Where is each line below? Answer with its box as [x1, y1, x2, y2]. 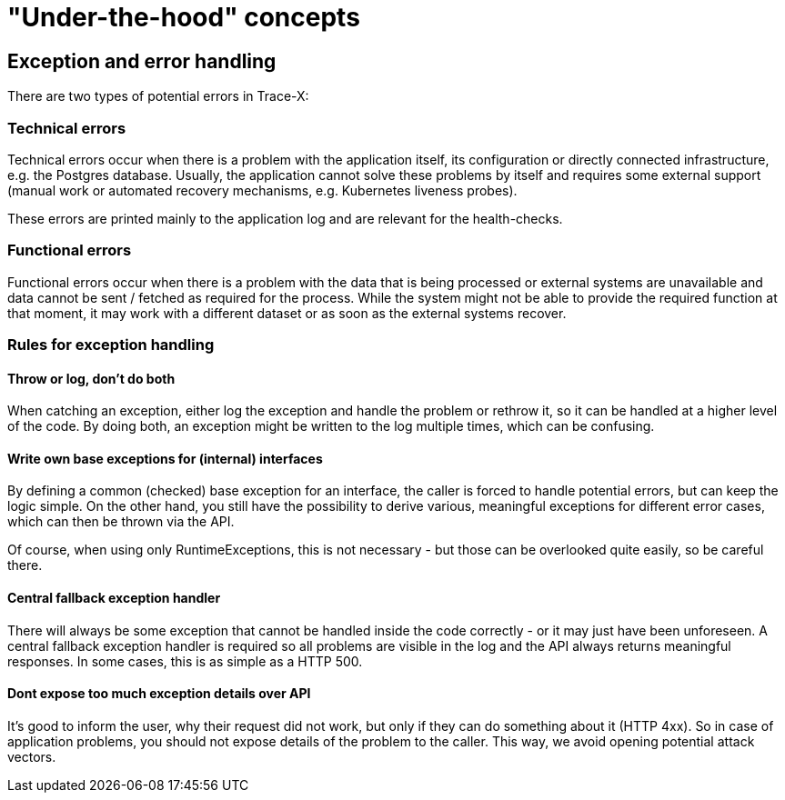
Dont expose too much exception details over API [7, 685, 311, 702]
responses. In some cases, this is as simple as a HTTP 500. [7, 653, 363, 669]
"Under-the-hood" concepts [7, 2, 360, 33]
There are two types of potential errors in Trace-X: [7, 88, 309, 105]
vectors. [7, 748, 56, 765]
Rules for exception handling [7, 335, 215, 355]
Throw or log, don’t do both [7, 370, 176, 386]
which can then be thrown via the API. [7, 514, 235, 530]
